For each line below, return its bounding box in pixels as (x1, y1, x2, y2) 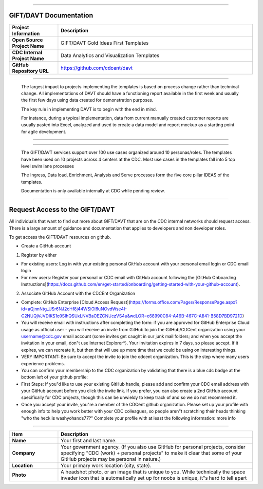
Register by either (21, 252, 57, 258)
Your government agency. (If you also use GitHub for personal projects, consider (60, 444, 245, 451)
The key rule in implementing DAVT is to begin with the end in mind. (21, 106, 157, 112)
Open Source (12, 37, 43, 43)
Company (12, 450, 35, 456)
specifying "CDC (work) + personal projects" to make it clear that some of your (60, 450, 242, 456)
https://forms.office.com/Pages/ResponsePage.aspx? (130, 300, 238, 305)
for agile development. (21, 129, 67, 134)
